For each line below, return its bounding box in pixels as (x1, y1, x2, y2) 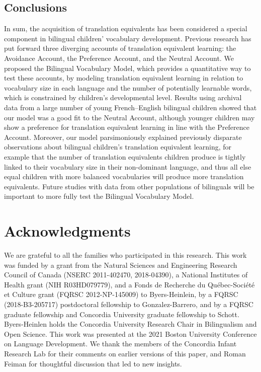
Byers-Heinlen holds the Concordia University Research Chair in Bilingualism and (4, 319, 257, 329)
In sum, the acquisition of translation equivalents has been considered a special (4, 23, 247, 34)
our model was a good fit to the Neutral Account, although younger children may (4, 112, 255, 122)
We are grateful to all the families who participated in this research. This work (4, 250, 247, 260)
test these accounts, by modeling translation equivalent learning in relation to (4, 72, 243, 83)
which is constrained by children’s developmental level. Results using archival (4, 92, 242, 103)
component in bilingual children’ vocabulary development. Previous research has (4, 33, 251, 43)
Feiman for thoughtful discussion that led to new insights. (4, 358, 182, 368)
